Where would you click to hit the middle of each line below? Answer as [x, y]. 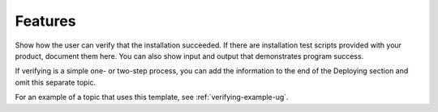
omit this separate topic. [56, 82]
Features [45, 21]
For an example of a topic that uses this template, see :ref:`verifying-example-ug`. [152, 97]
